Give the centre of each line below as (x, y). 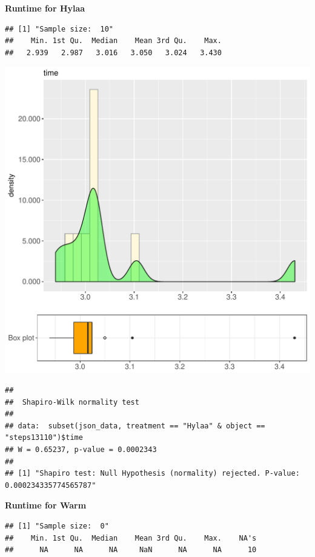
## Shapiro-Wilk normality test (72, 402)
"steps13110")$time (44, 438)
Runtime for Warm (46, 505)
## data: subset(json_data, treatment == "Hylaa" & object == (135, 426)
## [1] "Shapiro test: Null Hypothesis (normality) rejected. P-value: (152, 474)
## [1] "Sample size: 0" (57, 526)
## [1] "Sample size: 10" (59, 29)
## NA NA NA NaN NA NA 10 (131, 550)
